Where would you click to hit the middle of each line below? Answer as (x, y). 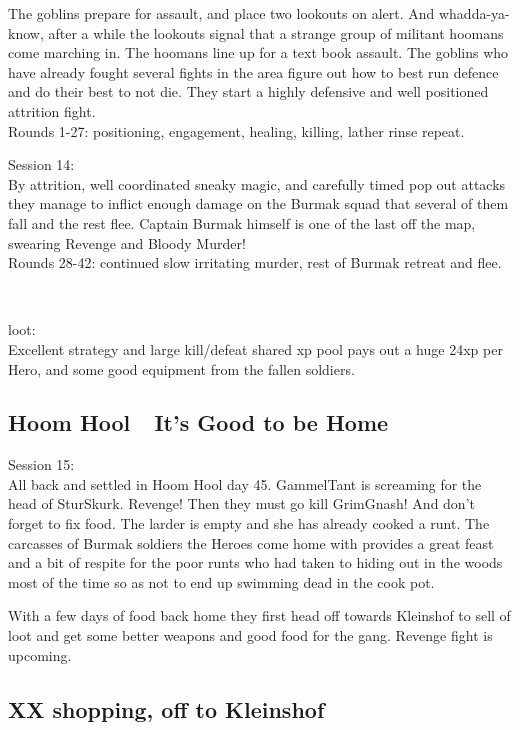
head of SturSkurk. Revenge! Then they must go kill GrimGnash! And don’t (241, 503)
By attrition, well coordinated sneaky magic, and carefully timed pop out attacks (257, 183)
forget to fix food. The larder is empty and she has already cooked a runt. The (249, 523)
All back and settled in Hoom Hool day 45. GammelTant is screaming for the (245, 483)
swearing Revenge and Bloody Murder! (127, 242)
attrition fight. (52, 110)
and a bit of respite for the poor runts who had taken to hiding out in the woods (255, 562)
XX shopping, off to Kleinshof (166, 708)
